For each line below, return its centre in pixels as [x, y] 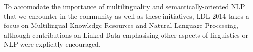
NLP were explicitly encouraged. [52, 44]
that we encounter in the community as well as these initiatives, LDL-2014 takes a [126, 16]
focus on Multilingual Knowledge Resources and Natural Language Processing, [121, 25]
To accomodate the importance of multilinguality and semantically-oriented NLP [125, 6]
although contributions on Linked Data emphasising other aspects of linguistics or [126, 34]
